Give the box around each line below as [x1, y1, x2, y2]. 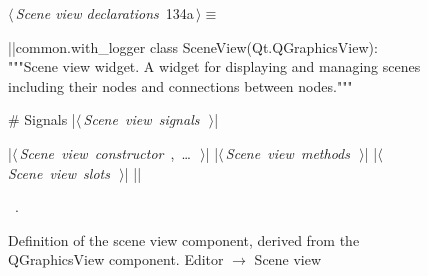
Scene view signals [83, 109, 200, 130]
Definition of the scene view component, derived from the [8, 229, 360, 250]
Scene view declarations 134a [15, 3, 194, 23]
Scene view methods [225, 142, 350, 163]
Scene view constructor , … [19, 142, 191, 163]
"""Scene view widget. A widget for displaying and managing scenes [8, 56, 421, 77]
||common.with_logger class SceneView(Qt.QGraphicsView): [8, 36, 378, 57]
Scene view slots [8, 162, 110, 183]
